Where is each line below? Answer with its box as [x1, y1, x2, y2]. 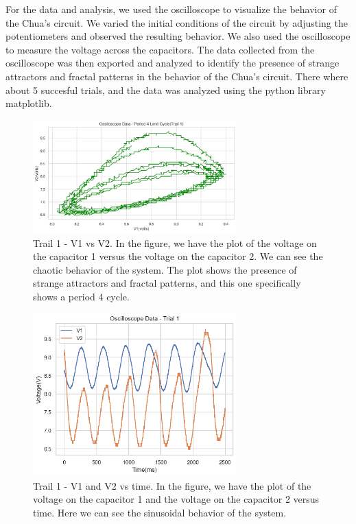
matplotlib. [5, 96, 52, 110]
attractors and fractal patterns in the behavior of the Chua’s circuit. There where [5, 69, 348, 83]
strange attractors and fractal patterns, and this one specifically [33, 276, 301, 290]
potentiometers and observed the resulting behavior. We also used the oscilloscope [5, 29, 351, 43]
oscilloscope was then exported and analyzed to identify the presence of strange [5, 56, 340, 70]
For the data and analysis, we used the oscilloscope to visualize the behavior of [5, 2, 337, 16]
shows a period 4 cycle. [33, 289, 130, 303]
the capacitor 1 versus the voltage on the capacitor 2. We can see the [33, 249, 323, 263]
